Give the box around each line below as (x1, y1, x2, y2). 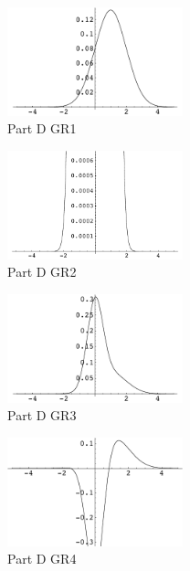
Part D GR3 (7, 406, 77, 425)
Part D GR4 (7, 549, 77, 568)
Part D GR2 (7, 262, 77, 281)
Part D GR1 (7, 119, 77, 138)
